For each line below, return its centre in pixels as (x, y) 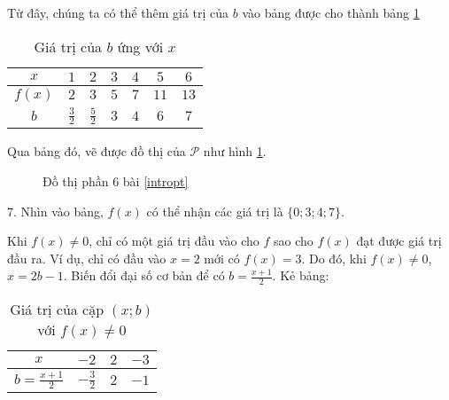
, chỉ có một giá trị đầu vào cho (174, 241)
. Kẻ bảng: (301, 275)
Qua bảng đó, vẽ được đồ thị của (97, 151)
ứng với (140, 46)
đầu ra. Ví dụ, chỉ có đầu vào (87, 258)
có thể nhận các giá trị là (215, 211)
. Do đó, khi (334, 258)
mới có (222, 258)
